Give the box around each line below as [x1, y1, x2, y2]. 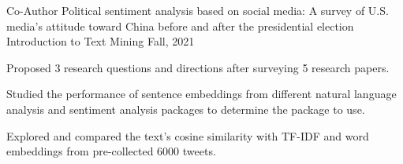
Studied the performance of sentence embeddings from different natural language [6, 86, 397, 102]
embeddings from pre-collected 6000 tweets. [6, 143, 216, 159]
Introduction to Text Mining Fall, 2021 [6, 33, 195, 49]
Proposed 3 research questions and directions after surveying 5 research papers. [6, 59, 390, 75]
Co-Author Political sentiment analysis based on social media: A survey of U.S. [6, 2, 389, 18]
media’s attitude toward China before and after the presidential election [6, 17, 354, 34]
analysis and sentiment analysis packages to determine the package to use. [6, 100, 365, 117]
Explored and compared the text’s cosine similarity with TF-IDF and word [6, 127, 369, 144]
